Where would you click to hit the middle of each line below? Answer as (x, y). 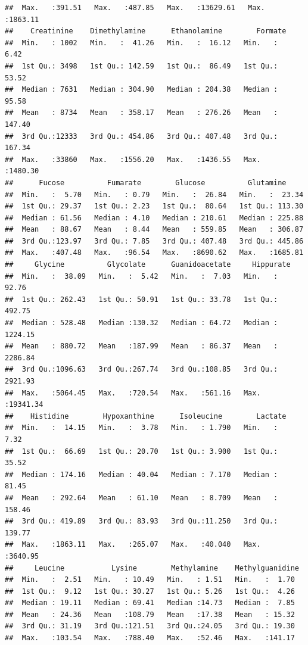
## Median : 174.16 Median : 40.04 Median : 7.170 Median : (141, 474)
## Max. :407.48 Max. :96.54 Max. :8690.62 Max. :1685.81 (154, 253)
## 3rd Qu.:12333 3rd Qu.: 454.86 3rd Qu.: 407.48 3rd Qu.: (141, 136)
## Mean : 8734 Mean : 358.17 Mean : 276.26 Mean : (141, 113)
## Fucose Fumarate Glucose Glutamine (146, 183)
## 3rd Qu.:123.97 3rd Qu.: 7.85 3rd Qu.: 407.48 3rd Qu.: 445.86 (154, 241)
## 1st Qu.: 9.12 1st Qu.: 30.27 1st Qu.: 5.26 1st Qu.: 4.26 (150, 591)
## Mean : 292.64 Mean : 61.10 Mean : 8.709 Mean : (141, 498)
